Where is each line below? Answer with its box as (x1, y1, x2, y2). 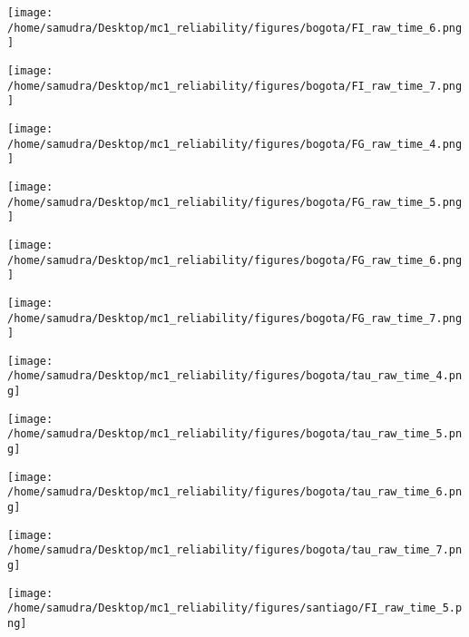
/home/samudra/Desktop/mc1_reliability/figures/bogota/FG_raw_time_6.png (7, 253, 463, 267)
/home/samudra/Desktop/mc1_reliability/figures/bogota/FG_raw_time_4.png (7, 137, 463, 151)
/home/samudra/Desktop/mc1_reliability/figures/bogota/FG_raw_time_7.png (7, 311, 463, 325)
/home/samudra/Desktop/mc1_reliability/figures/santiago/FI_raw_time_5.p (7, 602, 463, 615)
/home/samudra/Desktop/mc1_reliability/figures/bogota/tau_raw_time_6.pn (7, 485, 463, 499)
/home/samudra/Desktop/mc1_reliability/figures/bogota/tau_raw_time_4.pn (7, 369, 463, 383)
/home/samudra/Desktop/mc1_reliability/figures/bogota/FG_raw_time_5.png (7, 195, 463, 209)
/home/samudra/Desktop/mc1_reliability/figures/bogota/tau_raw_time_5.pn (7, 427, 463, 441)
